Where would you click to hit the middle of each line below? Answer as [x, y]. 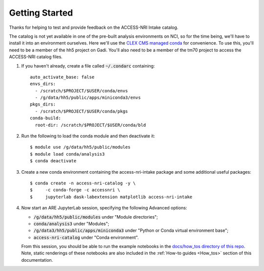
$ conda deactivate [53, 161]
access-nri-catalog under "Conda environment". [86, 237]
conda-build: [45, 118]
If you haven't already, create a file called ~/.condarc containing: [88, 66]
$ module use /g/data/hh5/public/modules [80, 147]
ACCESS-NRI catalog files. [36, 57]
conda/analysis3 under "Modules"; [71, 224]
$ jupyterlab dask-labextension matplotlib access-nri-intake [111, 197]
